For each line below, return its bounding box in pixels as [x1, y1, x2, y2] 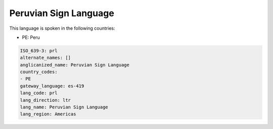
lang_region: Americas [20, 111, 76, 117]
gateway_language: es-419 [20, 83, 84, 89]
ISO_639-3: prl [20, 48, 58, 53]
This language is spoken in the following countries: [9, 25, 115, 31]
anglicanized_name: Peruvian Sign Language [20, 62, 130, 68]
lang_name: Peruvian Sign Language [20, 104, 108, 110]
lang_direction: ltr [20, 97, 71, 103]
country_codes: [20, 69, 58, 75]
